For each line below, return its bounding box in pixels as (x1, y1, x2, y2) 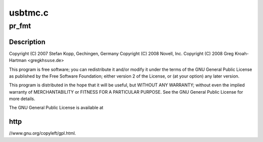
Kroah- (234, 50, 249, 56)
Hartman (9, 58, 27, 63)
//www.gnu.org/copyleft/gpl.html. (9, 130, 76, 136)
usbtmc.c (9, 7, 49, 18)
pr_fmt (9, 21, 31, 30)
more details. (9, 96, 36, 102)
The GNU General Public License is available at (9, 105, 104, 111)
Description (9, 38, 46, 46)
